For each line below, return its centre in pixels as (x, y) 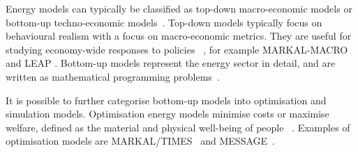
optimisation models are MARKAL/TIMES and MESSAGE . (140, 141)
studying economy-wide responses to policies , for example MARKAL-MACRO (177, 49)
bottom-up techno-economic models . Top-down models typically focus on (164, 22)
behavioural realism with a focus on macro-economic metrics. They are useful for (179, 36)
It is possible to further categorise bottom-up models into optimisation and (166, 100)
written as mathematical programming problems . (113, 76)
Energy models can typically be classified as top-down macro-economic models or (179, 8)
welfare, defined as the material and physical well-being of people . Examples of (178, 127)
